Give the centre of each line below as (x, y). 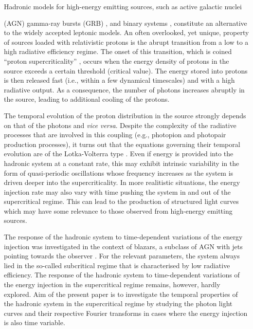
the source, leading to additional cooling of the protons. (87, 99)
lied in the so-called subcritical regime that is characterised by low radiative (117, 265)
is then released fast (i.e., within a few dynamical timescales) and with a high (119, 80)
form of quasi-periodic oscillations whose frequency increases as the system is (119, 173)
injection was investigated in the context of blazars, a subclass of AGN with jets (123, 246)
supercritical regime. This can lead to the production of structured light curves (121, 201)
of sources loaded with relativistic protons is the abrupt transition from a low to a (126, 42)
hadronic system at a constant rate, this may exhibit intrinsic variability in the (122, 163)
